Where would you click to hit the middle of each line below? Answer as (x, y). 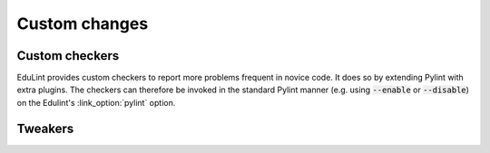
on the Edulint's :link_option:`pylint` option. (96, 102)
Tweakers (45, 128)
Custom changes (83, 24)
